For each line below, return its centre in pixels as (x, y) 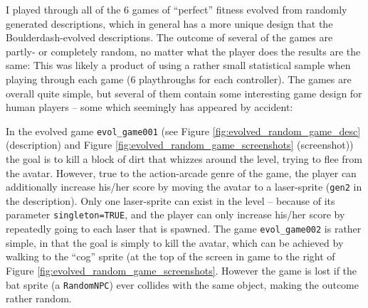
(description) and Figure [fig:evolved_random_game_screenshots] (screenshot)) (180, 145)
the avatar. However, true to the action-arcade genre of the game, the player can (181, 172)
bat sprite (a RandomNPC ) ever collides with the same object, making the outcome (182, 284)
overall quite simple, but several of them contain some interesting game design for (184, 93)
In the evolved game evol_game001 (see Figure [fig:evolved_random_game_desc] (183, 131)
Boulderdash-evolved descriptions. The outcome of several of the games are (169, 37)
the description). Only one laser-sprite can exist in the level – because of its (170, 200)
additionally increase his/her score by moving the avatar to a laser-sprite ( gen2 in (184, 187)
